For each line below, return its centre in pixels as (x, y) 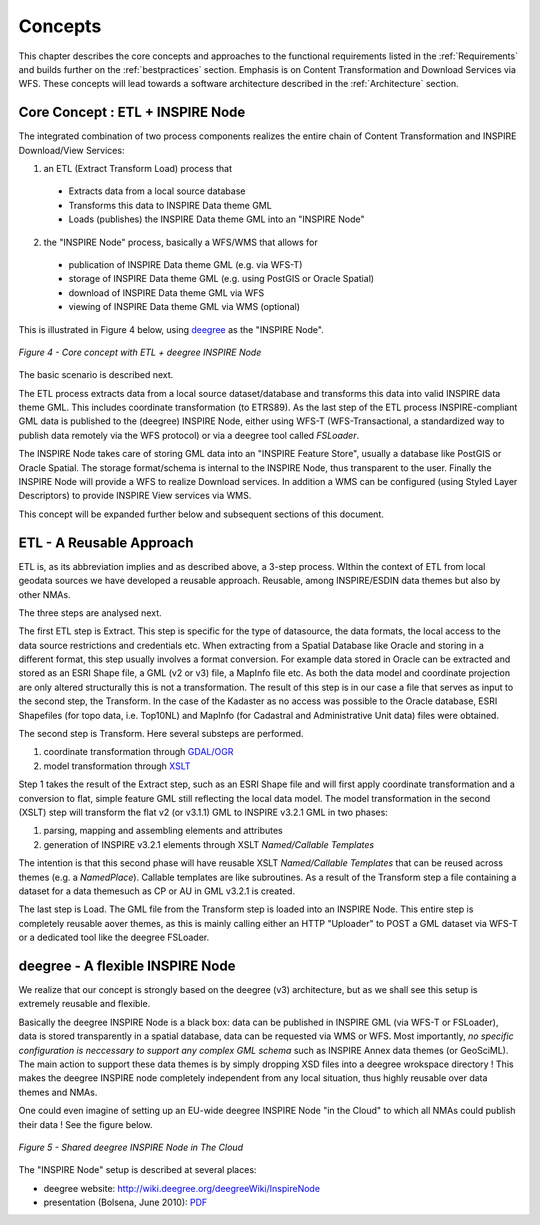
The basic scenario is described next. (96, 375)
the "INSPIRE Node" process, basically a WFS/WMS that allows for (181, 242)
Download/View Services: (71, 150)
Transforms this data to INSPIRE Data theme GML (170, 205)
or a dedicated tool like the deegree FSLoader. (114, 937)
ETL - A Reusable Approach (106, 542)
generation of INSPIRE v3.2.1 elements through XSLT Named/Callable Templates (209, 844)
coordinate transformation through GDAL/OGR (138, 752)
